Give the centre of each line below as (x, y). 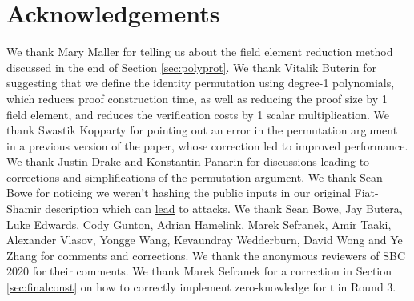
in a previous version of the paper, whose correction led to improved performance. (207, 145)
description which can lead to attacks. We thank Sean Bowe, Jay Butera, (224, 209)
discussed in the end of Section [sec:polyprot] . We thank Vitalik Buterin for (191, 67)
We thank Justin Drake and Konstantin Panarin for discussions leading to (188, 161)
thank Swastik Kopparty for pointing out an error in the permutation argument (202, 130)
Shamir (24, 209)
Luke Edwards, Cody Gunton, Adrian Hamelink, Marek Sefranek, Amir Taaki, (199, 224)
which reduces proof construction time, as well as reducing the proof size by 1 (197, 98)
